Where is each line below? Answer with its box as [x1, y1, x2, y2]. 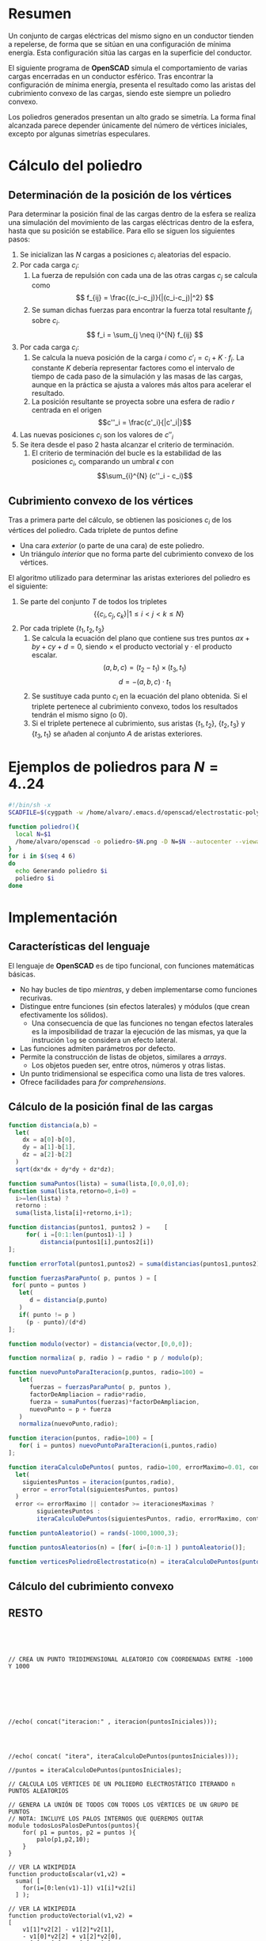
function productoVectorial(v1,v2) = [8, 1912, 133, 1920]
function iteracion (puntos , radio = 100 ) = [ [8, 1434, 154, 1442]
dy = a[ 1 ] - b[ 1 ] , [22, 1144, 77, 1151]
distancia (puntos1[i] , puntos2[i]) [40, 1238, 154, 1246]
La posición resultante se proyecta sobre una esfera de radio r [31, 397, 235, 406]
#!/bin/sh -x [8, 801, 51, 809]
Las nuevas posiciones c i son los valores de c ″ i [19, 429, 174, 441]
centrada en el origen [31, 405, 102, 414]
